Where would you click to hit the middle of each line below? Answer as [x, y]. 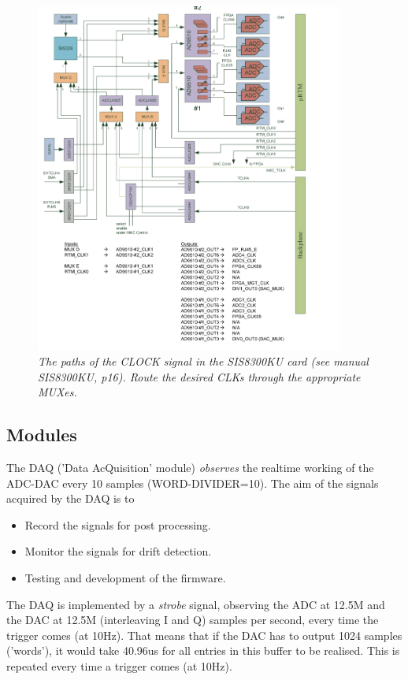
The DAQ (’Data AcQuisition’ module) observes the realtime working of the [190, 467]
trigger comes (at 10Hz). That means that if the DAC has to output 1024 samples [204, 635]
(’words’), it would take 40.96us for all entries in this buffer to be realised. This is [203, 650]
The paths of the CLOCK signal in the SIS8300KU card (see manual [203, 361]
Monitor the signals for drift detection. [118, 551]
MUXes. [57, 392]
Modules [42, 435]
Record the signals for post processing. [118, 524]
